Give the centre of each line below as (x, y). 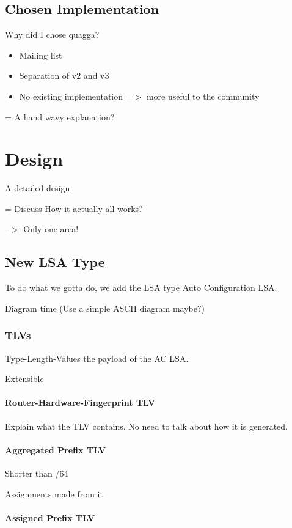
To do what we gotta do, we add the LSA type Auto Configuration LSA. (141, 288)
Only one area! (51, 229)
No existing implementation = (76, 96)
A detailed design (38, 188)
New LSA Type (55, 262)
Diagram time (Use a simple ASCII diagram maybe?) (105, 308)
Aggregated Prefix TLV (56, 449)
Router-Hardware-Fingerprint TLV (80, 402)
